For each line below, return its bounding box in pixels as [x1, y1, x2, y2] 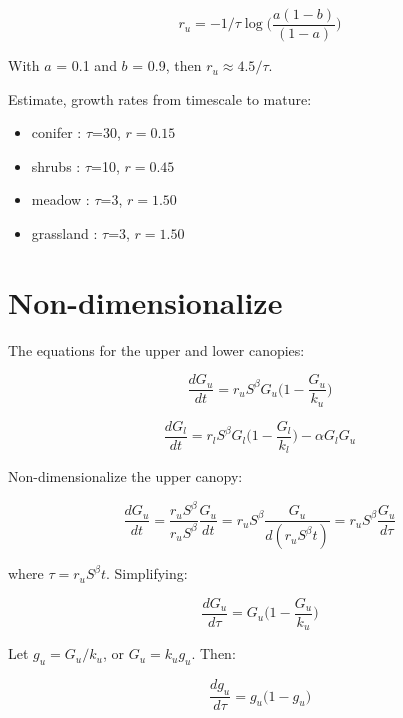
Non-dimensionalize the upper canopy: [8, 466, 243, 487]
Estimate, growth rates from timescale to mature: [8, 88, 312, 109]
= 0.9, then [132, 55, 202, 76]
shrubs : [31, 155, 81, 176]
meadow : [31, 189, 90, 210]
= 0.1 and [56, 55, 117, 76]
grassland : [31, 223, 98, 244]
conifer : [31, 122, 82, 143]
